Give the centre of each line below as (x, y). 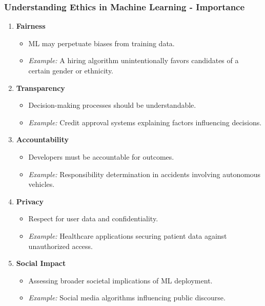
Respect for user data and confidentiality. (93, 218)
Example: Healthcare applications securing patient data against (128, 235)
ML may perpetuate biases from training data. (101, 43)
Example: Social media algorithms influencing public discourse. (127, 298)
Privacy (30, 201)
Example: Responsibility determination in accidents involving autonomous (145, 174)
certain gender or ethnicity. (71, 70)
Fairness (31, 26)
